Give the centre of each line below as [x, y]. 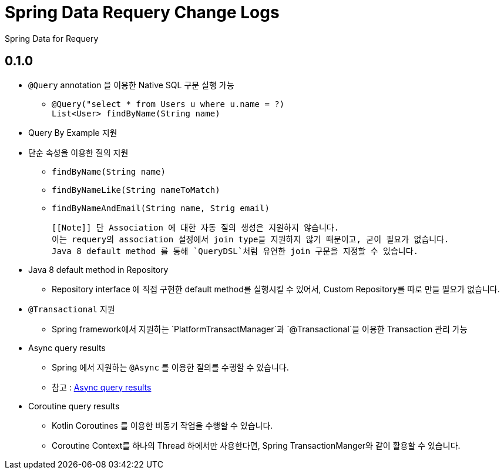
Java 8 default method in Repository [98, 269]
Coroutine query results [74, 406]
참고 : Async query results [102, 387]
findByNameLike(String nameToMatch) [136, 190]
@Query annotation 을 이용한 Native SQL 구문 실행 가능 [131, 85]
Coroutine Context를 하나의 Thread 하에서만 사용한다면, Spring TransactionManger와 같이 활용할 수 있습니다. [256, 445]
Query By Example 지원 [73, 132]
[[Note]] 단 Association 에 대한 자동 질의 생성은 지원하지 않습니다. [196, 227]
